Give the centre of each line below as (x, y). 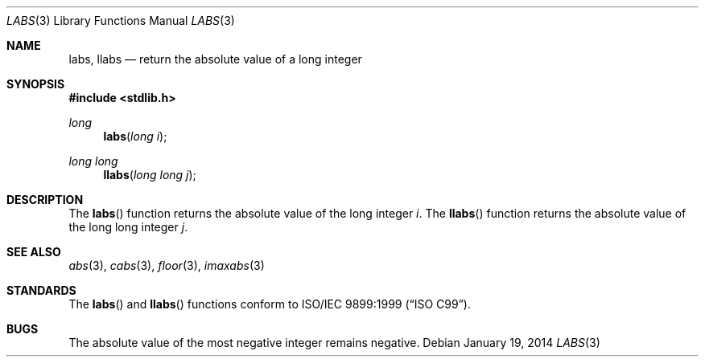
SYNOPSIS (36, 84)
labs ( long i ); (135, 136)
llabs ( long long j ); (150, 175)
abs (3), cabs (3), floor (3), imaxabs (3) (167, 265)
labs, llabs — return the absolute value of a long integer (215, 59)
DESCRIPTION (45, 200)
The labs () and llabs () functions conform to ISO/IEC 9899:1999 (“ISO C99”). (270, 304)
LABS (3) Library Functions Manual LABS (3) (121, 20)
